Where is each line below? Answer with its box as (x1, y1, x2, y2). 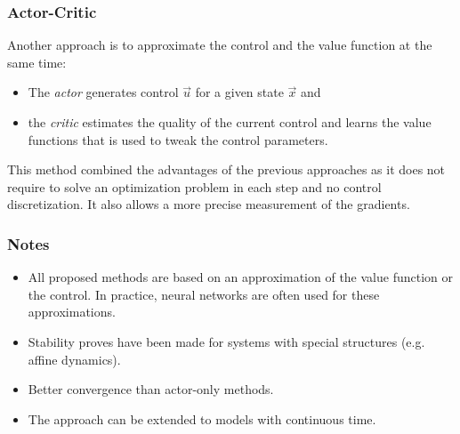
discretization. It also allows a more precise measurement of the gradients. (7, 195, 410, 213)
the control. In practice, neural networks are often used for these (28, 285, 380, 303)
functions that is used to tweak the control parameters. (28, 130, 328, 149)
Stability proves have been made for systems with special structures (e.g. (28, 332, 425, 350)
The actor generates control (28, 83, 179, 101)
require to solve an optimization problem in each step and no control (7, 177, 382, 196)
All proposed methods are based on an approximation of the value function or (28, 268, 453, 286)
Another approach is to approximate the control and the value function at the (7, 36, 432, 54)
